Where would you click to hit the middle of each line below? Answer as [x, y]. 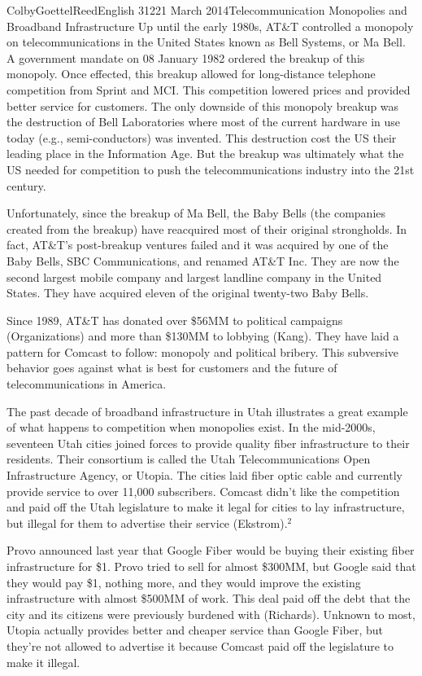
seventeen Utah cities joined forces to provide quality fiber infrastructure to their [208, 443]
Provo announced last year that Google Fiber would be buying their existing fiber [211, 550]
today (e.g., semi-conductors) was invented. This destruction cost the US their [202, 137]
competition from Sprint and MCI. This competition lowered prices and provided [209, 89]
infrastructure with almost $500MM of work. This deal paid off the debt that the [209, 598]
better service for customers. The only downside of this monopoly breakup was [203, 105]
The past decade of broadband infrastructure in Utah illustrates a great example [207, 411]
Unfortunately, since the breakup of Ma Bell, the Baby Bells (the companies [196, 213]
